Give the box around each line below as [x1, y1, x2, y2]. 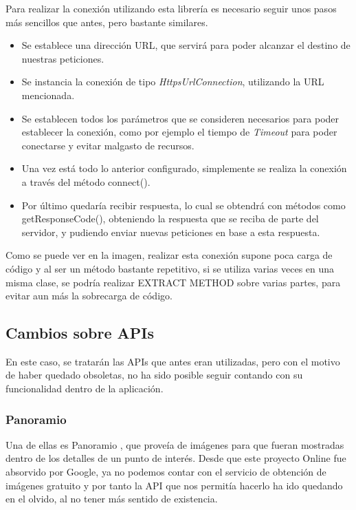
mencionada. [21, 87, 75, 102]
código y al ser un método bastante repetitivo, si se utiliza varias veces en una [5, 261, 335, 275]
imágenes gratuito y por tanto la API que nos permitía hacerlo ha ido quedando [5, 478, 343, 492]
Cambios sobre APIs [5, 322, 154, 343]
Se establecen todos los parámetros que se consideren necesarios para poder [21, 111, 340, 125]
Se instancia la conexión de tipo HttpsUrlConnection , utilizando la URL [21, 74, 324, 89]
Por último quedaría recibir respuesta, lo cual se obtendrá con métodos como [21, 198, 346, 212]
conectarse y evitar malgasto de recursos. [21, 138, 194, 152]
